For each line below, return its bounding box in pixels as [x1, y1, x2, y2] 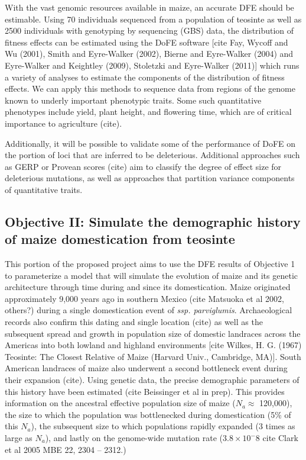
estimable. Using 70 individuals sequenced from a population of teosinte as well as [5, 12, 302, 25]
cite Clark [262, 432, 298, 443]
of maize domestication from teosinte [5, 230, 235, 248]
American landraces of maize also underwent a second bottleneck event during [5, 362, 288, 374]
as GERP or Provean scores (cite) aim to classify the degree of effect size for [5, 160, 282, 172]
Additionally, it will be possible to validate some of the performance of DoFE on [5, 137, 296, 149]
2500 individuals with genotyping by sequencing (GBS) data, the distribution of [5, 24, 294, 37]
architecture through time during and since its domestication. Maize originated [5, 281, 291, 293]
